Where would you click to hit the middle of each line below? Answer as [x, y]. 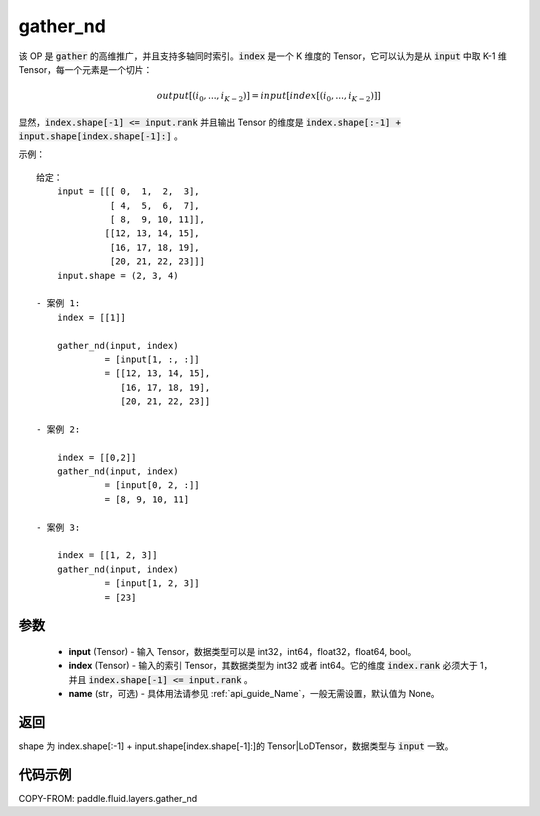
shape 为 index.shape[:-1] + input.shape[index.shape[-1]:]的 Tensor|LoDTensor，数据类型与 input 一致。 [236, 746]
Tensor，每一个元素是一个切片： [85, 69]
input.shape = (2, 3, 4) [117, 275]
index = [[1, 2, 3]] [107, 555]
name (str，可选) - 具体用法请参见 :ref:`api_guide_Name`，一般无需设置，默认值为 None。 [254, 694]
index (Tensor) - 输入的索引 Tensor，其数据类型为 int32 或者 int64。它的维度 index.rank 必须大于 [273, 666]
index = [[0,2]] [96, 457]
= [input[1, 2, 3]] [152, 583]
